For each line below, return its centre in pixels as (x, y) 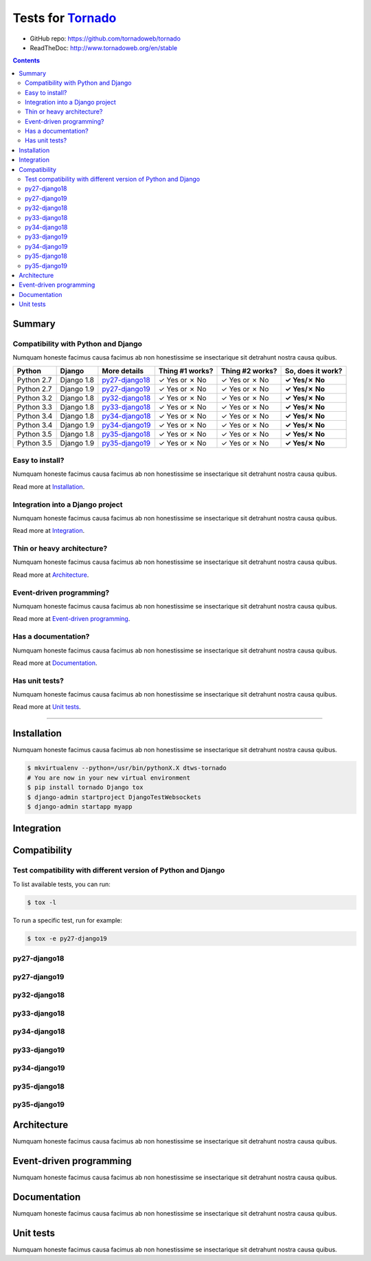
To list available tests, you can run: (62, 884)
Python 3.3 (35, 407)
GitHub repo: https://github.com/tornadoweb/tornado (105, 39)
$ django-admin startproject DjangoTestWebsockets (114, 797)
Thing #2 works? (249, 371)
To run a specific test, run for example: (68, 920)
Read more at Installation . (49, 486)
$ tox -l (42, 902)
